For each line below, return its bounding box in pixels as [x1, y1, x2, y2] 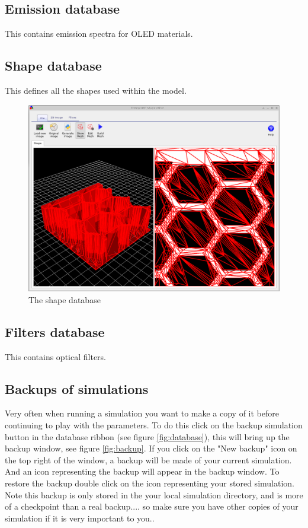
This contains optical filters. [5, 350, 106, 362]
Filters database [5, 322, 105, 341]
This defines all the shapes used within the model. [5, 84, 187, 96]
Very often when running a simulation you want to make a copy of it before [5, 407, 279, 419]
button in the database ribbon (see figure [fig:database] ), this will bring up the [5, 430, 290, 443]
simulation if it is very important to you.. [5, 511, 155, 524]
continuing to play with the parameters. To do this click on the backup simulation [5, 419, 303, 431]
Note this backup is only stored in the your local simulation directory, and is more [5, 488, 303, 501]
